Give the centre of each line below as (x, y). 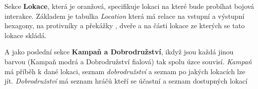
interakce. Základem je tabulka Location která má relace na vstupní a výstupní (125, 16)
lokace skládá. (26, 35)
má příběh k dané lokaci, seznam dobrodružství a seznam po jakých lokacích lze (125, 71)
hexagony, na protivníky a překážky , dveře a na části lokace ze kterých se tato (125, 25)
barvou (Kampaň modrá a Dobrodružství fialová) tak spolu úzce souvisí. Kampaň (128, 61)
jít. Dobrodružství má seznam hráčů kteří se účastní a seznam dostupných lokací (126, 81)
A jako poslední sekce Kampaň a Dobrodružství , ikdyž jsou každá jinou (119, 52)
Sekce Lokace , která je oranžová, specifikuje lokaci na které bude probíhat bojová (129, 6)
